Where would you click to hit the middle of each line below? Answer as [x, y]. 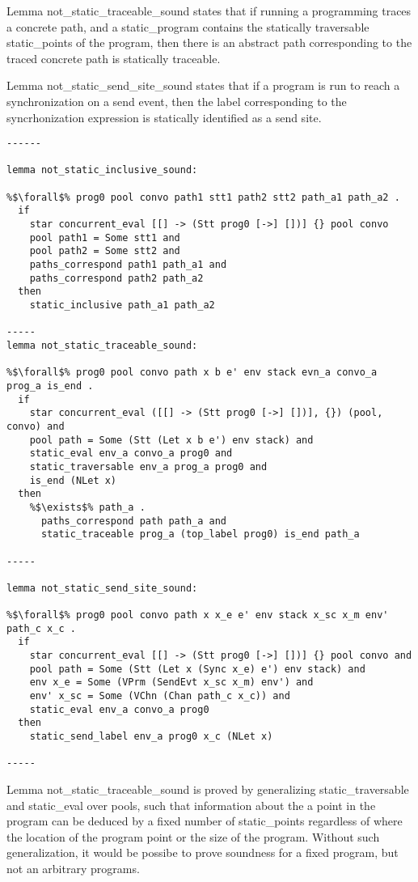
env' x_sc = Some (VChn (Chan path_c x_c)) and [160, 696]
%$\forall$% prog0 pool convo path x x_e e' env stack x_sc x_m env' [198, 615]
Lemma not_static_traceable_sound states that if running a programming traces [209, 11]
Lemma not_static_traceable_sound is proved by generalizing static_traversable [208, 789]
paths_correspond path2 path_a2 [116, 278]
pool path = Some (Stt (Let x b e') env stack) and [171, 440]
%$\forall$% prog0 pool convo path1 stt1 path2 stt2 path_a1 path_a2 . [203, 197]
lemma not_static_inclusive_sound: [102, 170]
